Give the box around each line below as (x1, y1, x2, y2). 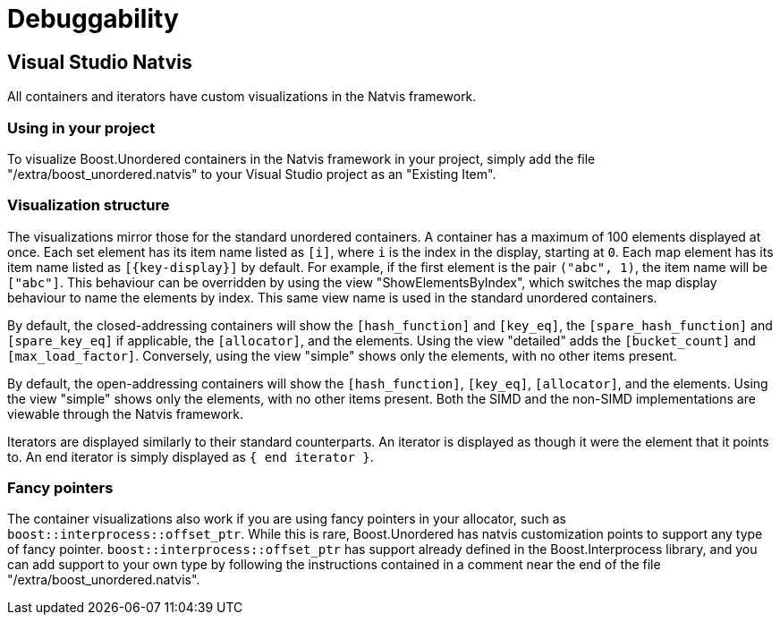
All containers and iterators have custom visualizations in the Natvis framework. (7, 89, 477, 105)
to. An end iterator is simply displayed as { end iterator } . (7, 448, 374, 464)
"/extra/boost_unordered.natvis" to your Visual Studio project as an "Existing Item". (7, 166, 496, 182)
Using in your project (7, 118, 156, 137)
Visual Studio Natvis (7, 50, 192, 73)
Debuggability (7, 4, 179, 34)
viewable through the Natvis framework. (7, 405, 244, 422)
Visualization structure (7, 196, 170, 215)
